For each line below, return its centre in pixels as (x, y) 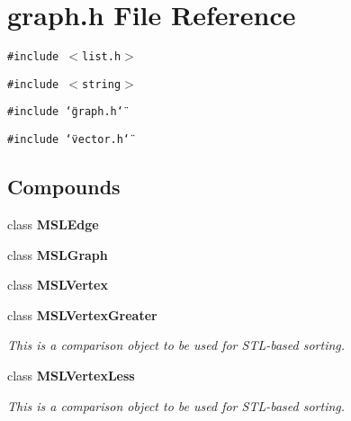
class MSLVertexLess (71, 375)
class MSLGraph (58, 254)
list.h (102, 57)
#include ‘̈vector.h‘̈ (69, 140)
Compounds (64, 187)
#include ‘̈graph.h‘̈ (65, 112)
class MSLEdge (53, 224)
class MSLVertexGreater (82, 314)
